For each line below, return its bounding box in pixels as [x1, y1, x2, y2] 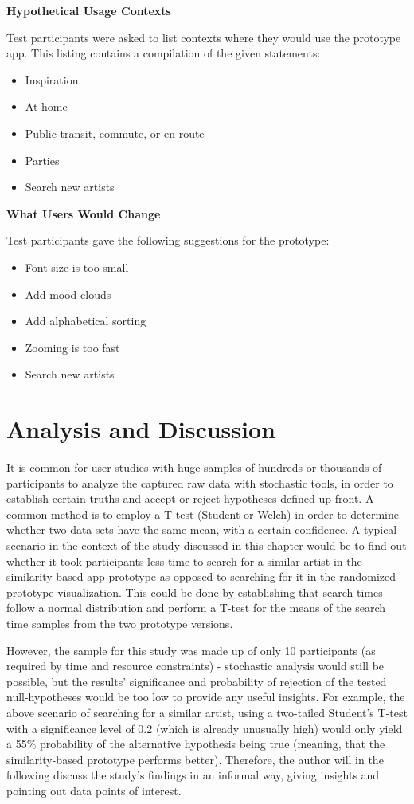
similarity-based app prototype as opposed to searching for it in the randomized [6, 568, 396, 585]
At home [25, 98, 68, 115]
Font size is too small [25, 258, 129, 275]
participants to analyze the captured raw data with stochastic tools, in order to [6, 474, 393, 491]
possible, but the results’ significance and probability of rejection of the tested [6, 673, 387, 689]
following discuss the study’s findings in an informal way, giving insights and [6, 767, 380, 783]
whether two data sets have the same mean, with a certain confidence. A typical [6, 521, 397, 538]
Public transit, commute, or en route [25, 124, 205, 141]
